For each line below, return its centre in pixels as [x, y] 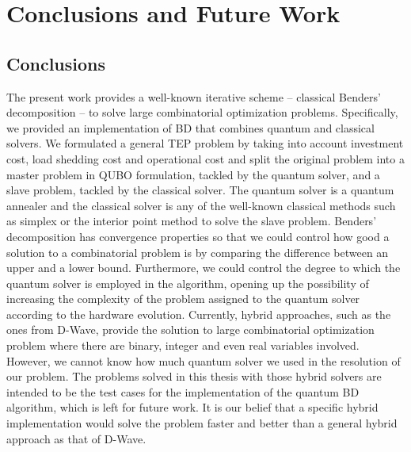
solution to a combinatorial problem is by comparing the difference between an [198, 252]
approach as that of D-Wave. [76, 438]
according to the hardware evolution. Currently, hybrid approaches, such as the [199, 314]
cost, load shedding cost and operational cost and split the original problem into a [205, 158]
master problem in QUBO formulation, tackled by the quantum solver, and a [193, 174]
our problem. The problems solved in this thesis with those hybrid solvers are [194, 376]
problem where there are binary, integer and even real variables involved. [183, 345]
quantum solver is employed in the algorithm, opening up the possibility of [188, 283]
